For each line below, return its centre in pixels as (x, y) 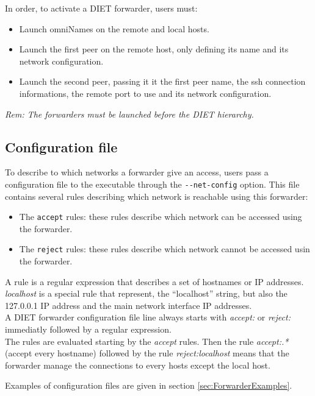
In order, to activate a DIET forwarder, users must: (101, 8)
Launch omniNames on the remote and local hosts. (114, 28)
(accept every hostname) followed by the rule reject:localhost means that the (147, 353)
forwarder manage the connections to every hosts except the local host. (138, 365)
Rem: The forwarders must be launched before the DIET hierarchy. (129, 114)
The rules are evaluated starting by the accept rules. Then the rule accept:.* (147, 341)
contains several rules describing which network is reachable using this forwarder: (157, 196)
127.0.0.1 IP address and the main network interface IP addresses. (129, 305)
